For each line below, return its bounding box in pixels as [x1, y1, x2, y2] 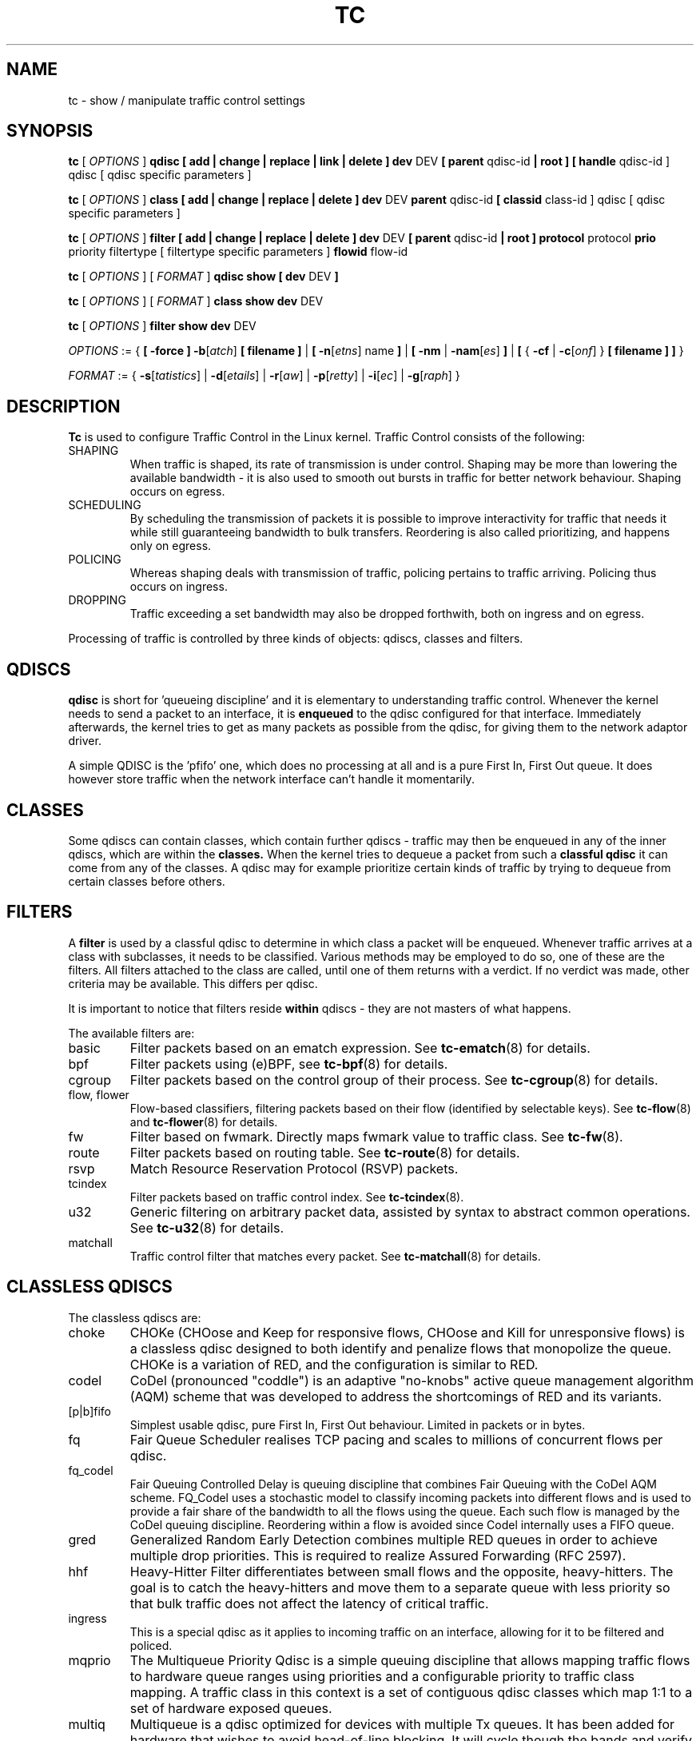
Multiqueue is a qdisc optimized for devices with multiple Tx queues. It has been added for [129, 1715, 675, 1732]
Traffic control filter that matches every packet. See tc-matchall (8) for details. [129, 1249, 541, 1263]
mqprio [68, 1651, 111, 1668]
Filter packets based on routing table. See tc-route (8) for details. [129, 1144, 520, 1161]
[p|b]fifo [68, 1404, 111, 1418]
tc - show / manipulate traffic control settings [68, 93, 305, 107]
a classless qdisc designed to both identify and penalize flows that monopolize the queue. [129, 1340, 672, 1357]
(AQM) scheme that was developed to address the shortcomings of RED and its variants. [129, 1388, 662, 1404]
